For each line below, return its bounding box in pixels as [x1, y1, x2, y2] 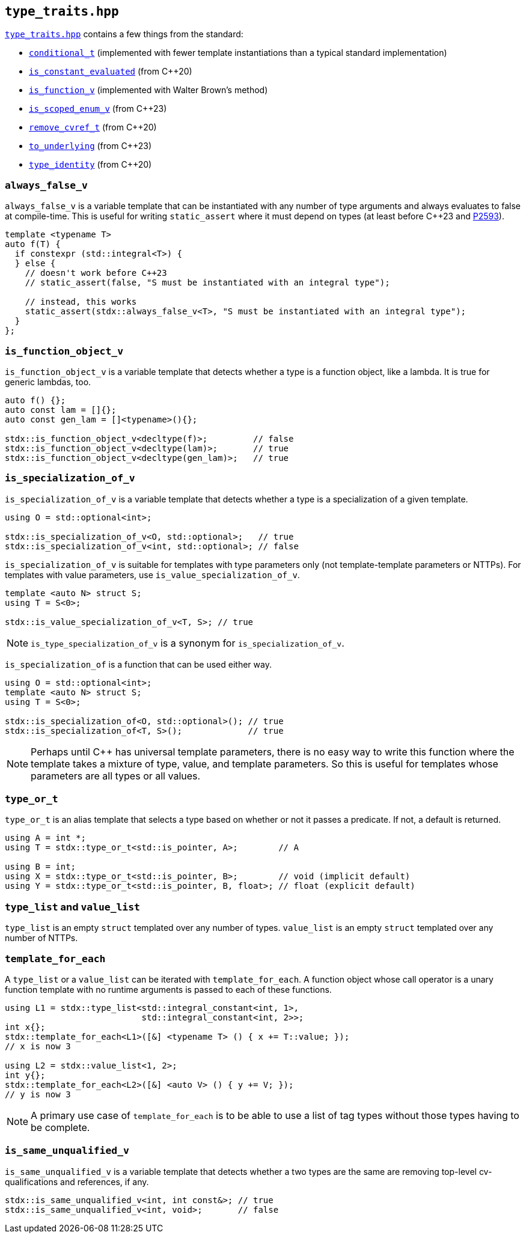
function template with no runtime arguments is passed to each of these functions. [5, 984, 332, 995]
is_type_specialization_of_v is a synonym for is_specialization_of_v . [31, 636, 344, 649]
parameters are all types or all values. [31, 769, 201, 782]
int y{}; [5, 1070, 46, 1080]
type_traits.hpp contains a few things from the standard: [5, 29, 243, 40]
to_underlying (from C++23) [29, 141, 152, 151]
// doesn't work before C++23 [25, 268, 167, 278]
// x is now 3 [5, 1041, 71, 1051]
